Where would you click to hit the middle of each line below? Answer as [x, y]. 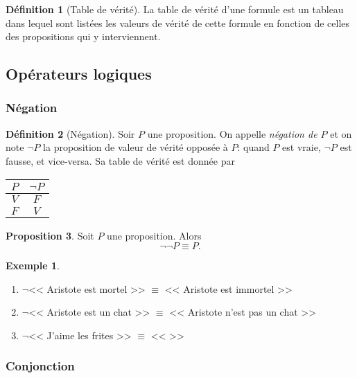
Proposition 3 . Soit [50, 235]
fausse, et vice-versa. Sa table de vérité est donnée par [120, 160]
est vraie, [302, 147]
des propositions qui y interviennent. [83, 36]
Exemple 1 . [33, 265]
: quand [253, 147]
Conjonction [40, 366]
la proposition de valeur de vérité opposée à [136, 147]
